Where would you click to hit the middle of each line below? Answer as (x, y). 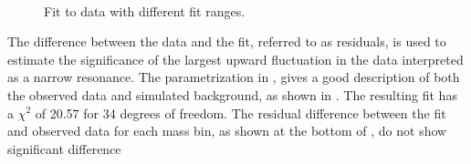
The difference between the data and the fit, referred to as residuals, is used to (227, 41)
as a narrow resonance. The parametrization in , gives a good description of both (234, 77)
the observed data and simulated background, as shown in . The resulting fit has (232, 94)
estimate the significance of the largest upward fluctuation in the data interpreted (235, 59)
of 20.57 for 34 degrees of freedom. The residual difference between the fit (241, 113)
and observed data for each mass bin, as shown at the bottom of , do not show (227, 131)
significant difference (64, 148)
